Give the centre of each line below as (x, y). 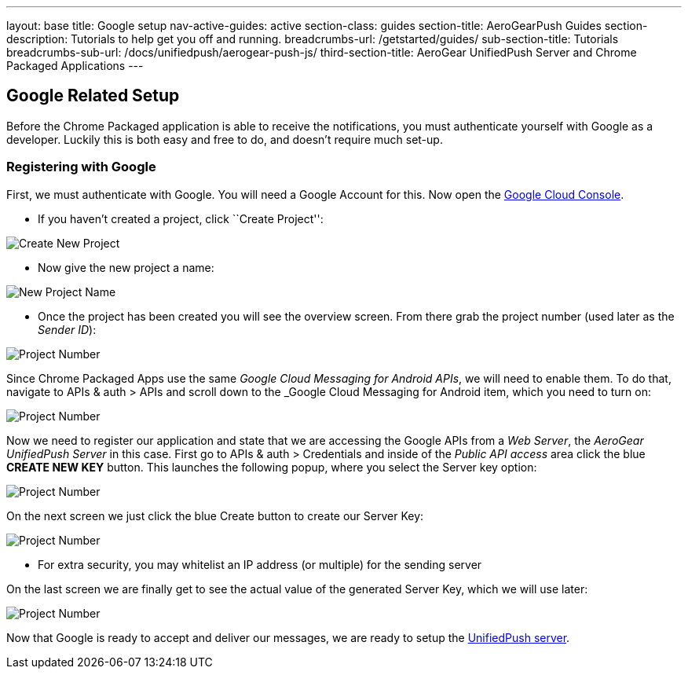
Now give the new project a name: (126, 267)
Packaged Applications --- (75, 66)
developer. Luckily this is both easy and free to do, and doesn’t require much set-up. (225, 139)
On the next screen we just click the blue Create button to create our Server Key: (215, 515)
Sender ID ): (67, 329)
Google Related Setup (93, 96)
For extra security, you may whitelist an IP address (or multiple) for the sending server (260, 564)
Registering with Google (81, 167)
